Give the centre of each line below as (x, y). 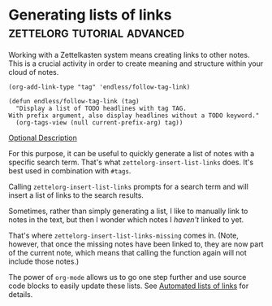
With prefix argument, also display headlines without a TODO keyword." (134, 116)
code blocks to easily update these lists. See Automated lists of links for (129, 286)
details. (21, 294)
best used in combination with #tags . (70, 170)
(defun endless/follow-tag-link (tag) (74, 101)
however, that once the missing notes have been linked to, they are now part (136, 244)
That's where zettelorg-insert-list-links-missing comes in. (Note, (124, 235)
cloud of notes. (34, 72)
